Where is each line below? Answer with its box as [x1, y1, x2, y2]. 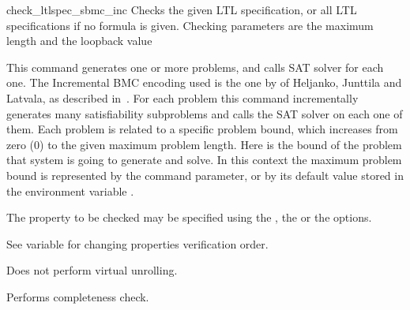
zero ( [6, 136, 35, 152]
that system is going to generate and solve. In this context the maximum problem [6, 151, 402, 168]
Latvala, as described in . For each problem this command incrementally [6, 89, 359, 106]
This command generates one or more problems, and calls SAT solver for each [6, 58, 384, 75]
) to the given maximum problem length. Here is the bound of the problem [39, 136, 402, 152]
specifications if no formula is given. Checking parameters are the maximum [6, 17, 374, 33]
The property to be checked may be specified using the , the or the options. [6, 209, 372, 226]
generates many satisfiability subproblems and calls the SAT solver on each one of [6, 105, 403, 121]
